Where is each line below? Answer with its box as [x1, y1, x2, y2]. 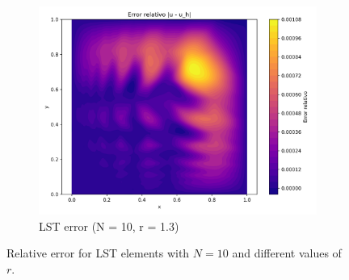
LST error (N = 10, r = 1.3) [39, 217, 179, 234]
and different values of [232, 244, 342, 261]
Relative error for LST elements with [6, 244, 190, 261]
